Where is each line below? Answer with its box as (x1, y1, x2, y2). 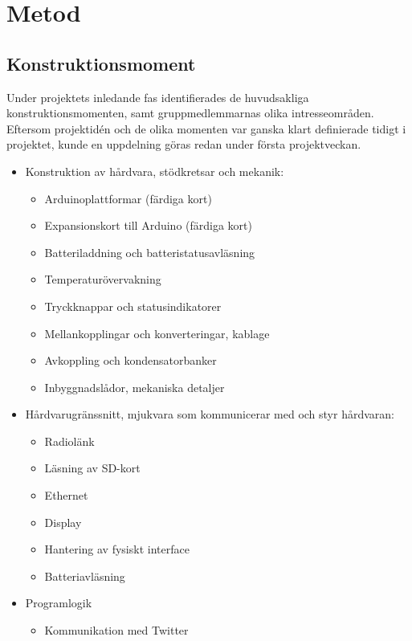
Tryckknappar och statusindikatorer (44, 297, 222, 314)
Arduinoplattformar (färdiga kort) (44, 190, 212, 206)
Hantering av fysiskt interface (44, 541, 190, 557)
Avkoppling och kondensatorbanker (44, 352, 217, 369)
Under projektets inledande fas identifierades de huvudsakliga (6, 88, 309, 105)
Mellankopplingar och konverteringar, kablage (44, 325, 270, 341)
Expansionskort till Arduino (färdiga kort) (44, 217, 253, 234)
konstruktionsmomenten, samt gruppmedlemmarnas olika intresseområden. (6, 104, 374, 121)
